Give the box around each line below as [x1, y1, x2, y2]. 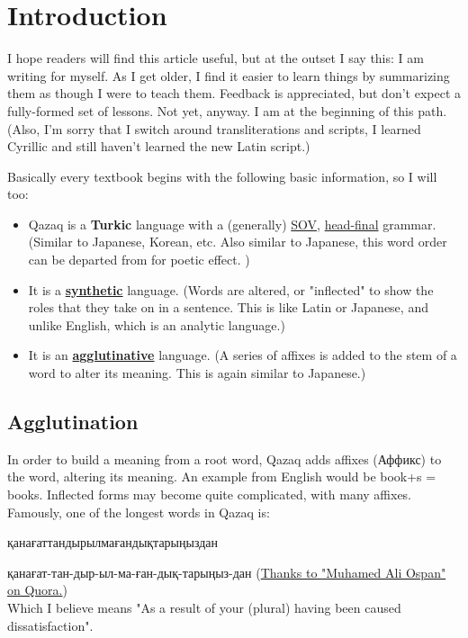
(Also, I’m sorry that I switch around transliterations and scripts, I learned [7, 119, 421, 138]
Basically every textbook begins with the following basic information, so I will [7, 166, 437, 185]
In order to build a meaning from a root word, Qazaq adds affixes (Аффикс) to [7, 449, 442, 468]
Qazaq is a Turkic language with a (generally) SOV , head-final [28, 214, 379, 233]
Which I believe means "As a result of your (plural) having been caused [7, 598, 401, 616]
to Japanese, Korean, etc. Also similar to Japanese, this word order [76, 232, 447, 251]
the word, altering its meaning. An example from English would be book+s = [7, 467, 436, 486]
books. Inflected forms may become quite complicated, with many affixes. [7, 485, 412, 504]
